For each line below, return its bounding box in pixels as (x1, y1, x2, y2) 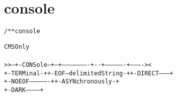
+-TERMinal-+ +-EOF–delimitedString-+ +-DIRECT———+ (4, 69, 173, 77)
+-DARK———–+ (4, 86, 44, 93)
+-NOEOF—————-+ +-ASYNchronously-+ (4, 78, 120, 85)
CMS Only (4, 43, 30, 50)
